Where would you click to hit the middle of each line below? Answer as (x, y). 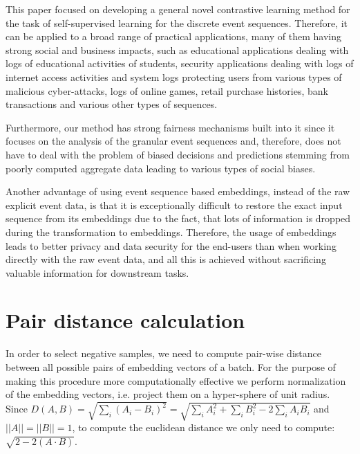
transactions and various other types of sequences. (112, 104)
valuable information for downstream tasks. (97, 272)
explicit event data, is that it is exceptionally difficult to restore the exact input (174, 205)
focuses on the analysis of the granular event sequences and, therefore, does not (173, 141)
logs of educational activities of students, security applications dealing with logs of (180, 63)
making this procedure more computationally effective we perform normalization (176, 380)
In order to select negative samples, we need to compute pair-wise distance (163, 353)
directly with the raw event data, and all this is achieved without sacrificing (166, 259)
